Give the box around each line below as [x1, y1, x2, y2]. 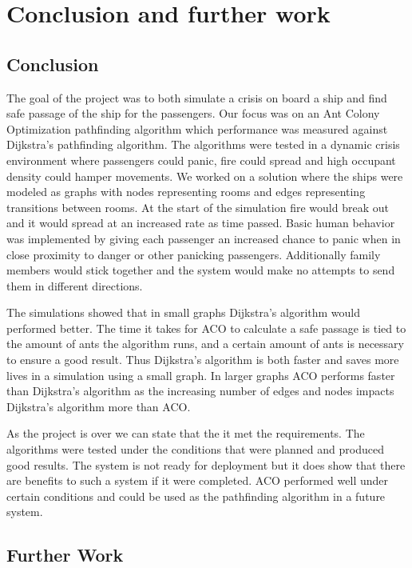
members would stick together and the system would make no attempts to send [6, 262, 395, 278]
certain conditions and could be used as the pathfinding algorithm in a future [6, 487, 386, 504]
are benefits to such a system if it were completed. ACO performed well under [6, 472, 389, 489]
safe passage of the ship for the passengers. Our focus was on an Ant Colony [6, 105, 380, 122]
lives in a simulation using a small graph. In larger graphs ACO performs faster [6, 366, 395, 383]
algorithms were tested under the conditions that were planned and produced [6, 441, 384, 458]
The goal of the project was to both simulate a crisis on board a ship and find [6, 89, 387, 106]
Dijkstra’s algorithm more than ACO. [6, 398, 191, 414]
